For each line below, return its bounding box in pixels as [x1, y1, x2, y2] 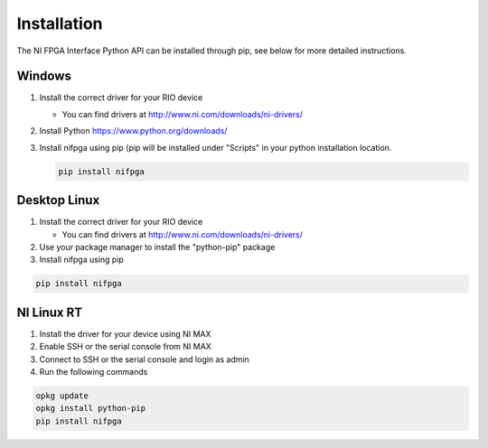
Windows [16, 69, 71, 84]
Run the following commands [39, 366, 148, 377]
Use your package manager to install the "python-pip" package [39, 241, 276, 252]
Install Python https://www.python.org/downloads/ [39, 126, 228, 136]
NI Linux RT [16, 304, 83, 320]
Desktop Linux [16, 192, 100, 208]
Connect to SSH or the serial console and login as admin [39, 353, 250, 365]
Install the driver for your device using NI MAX [39, 328, 211, 339]
